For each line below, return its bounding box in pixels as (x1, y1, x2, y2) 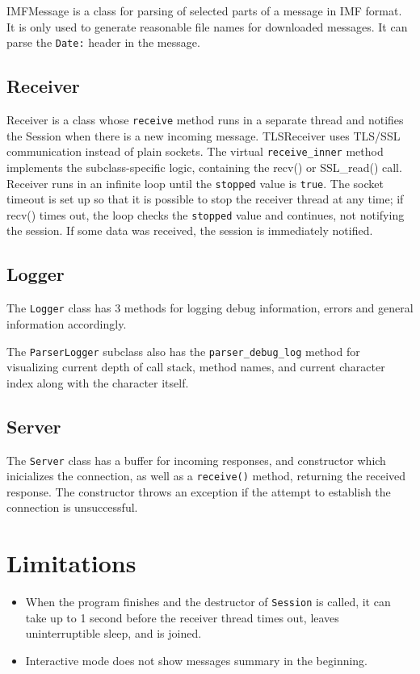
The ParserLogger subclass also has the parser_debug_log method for (6, 342, 360, 359)
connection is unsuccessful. (6, 499, 138, 516)
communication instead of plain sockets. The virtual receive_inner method (6, 143, 384, 160)
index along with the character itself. (6, 374, 189, 391)
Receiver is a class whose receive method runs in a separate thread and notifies (6, 111, 404, 128)
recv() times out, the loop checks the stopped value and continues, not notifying (6, 206, 405, 223)
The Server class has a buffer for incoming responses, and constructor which (6, 451, 386, 468)
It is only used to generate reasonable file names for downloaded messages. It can (6, 18, 408, 35)
